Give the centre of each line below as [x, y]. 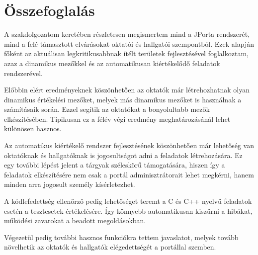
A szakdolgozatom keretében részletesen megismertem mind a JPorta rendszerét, [127, 34]
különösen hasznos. [33, 128]
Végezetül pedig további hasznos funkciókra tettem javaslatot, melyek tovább [121, 237]
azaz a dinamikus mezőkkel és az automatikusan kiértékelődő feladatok [112, 63]
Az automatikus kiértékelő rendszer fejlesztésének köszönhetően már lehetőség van [129, 145]
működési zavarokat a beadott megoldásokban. [75, 220]
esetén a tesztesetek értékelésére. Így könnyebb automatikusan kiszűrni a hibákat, [128, 211]
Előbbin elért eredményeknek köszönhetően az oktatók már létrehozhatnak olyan [127, 90]
